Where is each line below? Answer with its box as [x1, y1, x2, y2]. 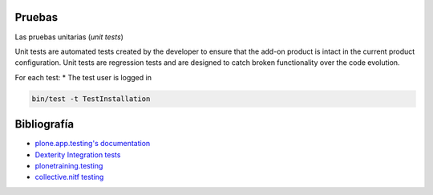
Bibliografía [14, 117, 75, 132]
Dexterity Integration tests [34, 149, 121, 160]
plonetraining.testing [34, 160, 103, 170]
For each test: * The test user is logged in [14, 72, 152, 82]
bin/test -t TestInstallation [31, 94, 151, 104]
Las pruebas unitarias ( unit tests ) [14, 32, 124, 42]
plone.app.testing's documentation [34, 139, 151, 148]
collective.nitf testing [34, 173, 104, 182]
